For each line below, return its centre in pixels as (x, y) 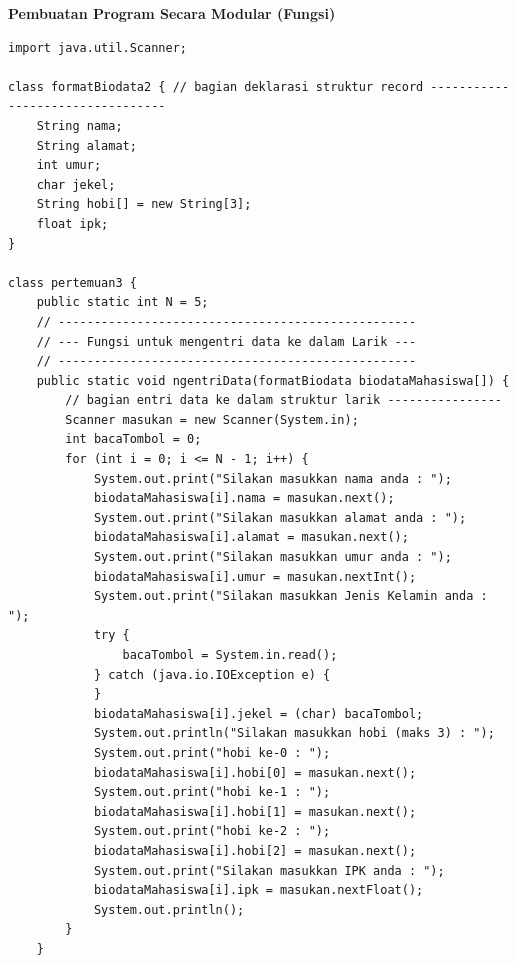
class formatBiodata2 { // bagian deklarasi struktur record (216, 86)
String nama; (79, 125)
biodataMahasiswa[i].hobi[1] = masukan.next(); (255, 811)
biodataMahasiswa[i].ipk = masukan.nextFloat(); (258, 890)
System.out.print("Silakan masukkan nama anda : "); (272, 478)
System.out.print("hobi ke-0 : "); (212, 752)
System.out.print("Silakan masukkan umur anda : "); (272, 557)
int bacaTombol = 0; (133, 439)
